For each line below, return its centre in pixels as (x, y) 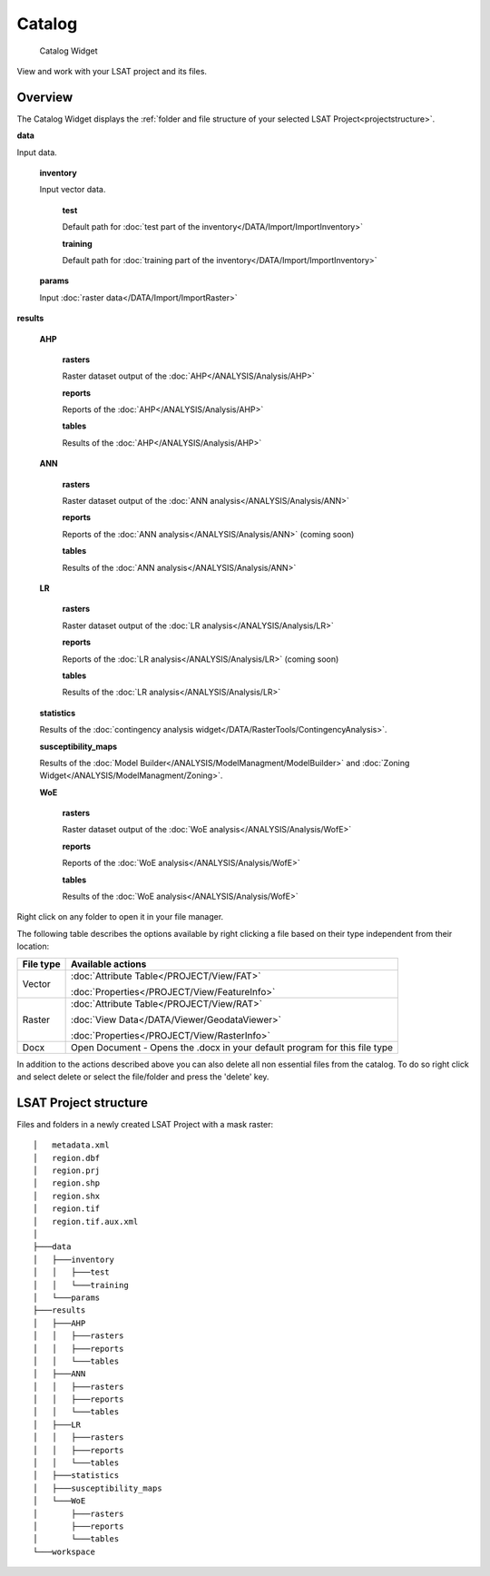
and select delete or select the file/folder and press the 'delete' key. (143, 1077)
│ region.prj (67, 1171)
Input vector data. (73, 190)
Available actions (109, 964)
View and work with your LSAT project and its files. (112, 71)
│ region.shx (67, 1196)
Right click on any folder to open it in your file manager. (120, 917)
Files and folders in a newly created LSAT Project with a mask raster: (145, 1124)
